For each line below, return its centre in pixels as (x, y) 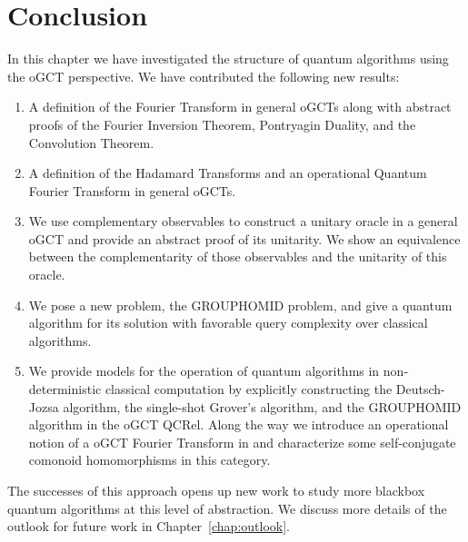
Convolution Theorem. (91, 142)
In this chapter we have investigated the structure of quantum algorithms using (228, 59)
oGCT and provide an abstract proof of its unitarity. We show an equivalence (244, 238)
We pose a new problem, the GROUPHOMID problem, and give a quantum (240, 305)
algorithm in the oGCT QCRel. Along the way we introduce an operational (239, 424)
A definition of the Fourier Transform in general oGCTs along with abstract (240, 107)
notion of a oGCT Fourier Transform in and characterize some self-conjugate (242, 442)
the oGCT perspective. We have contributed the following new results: (204, 76)
